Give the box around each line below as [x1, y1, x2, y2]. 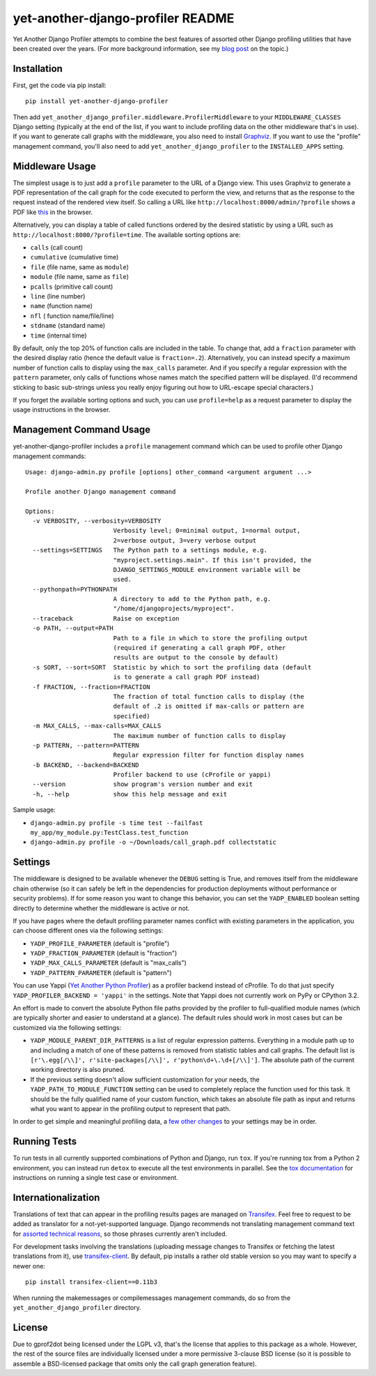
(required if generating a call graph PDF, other [113, 644, 286, 652]
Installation [13, 63, 63, 75]
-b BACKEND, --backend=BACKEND [32, 761, 139, 769]
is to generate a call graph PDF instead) [113, 673, 260, 681]
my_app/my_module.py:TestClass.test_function [30, 829, 189, 837]
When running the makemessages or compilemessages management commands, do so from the [13, 1294, 291, 1302]
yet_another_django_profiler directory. [13, 1303, 142, 1312]
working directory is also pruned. [30, 1066, 125, 1074]
